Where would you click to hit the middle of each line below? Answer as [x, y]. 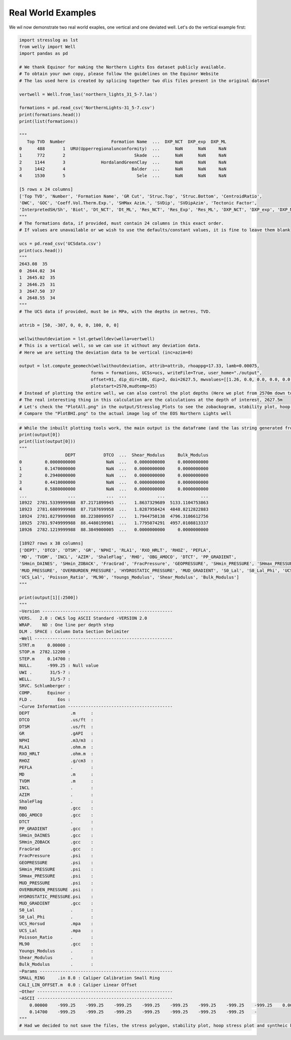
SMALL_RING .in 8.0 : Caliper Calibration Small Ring [89, 978]
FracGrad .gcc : [57, 849]
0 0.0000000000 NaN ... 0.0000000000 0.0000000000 [114, 462]
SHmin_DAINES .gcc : [57, 835]
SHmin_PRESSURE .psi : [57, 869]
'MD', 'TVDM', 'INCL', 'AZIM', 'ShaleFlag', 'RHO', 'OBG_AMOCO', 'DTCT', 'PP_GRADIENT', [128, 557]
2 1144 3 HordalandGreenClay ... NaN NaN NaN [123, 162]
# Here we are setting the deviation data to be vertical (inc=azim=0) [106, 352]
